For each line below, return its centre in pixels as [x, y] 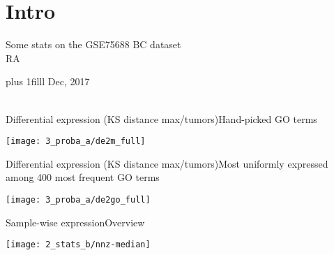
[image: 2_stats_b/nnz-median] [78, 245]
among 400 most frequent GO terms [83, 177]
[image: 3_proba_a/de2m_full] [76, 141]
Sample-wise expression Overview [75, 222]
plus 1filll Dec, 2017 [48, 81]
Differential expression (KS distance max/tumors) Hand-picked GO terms [161, 118]
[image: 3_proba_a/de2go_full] [78, 199]
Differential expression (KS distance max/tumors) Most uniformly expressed [167, 163]
